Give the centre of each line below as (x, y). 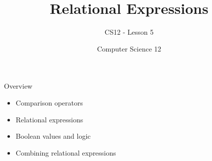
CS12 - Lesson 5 (129, 32)
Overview (18, 86)
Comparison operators (49, 102)
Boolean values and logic (53, 136)
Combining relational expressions (66, 152)
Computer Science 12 (129, 48)
